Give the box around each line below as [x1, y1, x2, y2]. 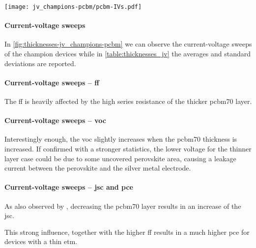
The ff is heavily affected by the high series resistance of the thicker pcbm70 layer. [4, 96, 252, 106]
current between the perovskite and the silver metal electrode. [4, 163, 191, 173]
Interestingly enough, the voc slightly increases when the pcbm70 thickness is [4, 134, 237, 144]
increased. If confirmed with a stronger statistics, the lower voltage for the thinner [4, 144, 252, 154]
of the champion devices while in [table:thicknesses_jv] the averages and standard [4, 49, 251, 59]
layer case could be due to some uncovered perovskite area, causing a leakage [4, 153, 236, 163]
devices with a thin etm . [4, 236, 78, 247]
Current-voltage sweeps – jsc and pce [4, 182, 133, 192]
